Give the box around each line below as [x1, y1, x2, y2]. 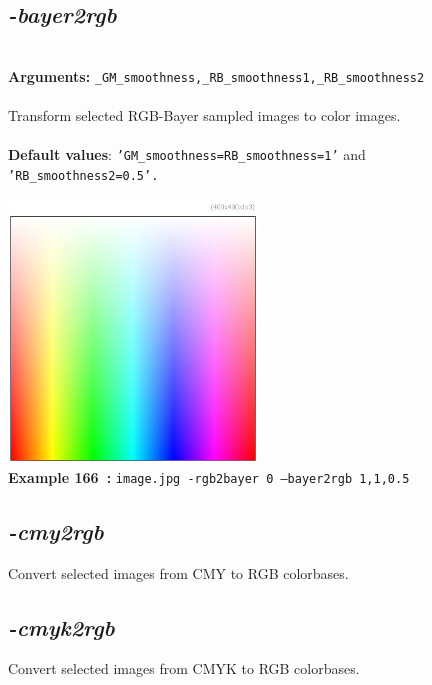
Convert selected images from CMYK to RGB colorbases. [8, 658, 360, 679]
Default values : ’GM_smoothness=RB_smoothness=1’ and [8, 144, 366, 165]
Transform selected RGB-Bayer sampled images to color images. [8, 105, 401, 126]
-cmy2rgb [8, 515, 104, 546]
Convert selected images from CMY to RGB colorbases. [8, 562, 349, 583]
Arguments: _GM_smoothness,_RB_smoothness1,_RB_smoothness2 [8, 65, 425, 86]
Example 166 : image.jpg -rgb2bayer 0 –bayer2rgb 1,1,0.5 [8, 466, 410, 487]
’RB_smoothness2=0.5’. [8, 168, 159, 183]
